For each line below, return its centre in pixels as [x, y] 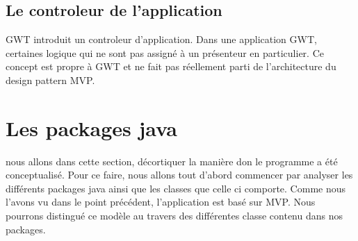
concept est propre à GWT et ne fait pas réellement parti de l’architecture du [171, 66]
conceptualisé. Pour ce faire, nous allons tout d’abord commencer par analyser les [179, 175]
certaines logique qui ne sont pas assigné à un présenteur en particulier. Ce [165, 52]
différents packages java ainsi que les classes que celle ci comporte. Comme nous [176, 188]
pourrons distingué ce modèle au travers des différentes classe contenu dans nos [174, 216]
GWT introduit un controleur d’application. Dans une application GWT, [161, 39]
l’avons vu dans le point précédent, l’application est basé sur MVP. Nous [161, 202]
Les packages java [91, 127]
